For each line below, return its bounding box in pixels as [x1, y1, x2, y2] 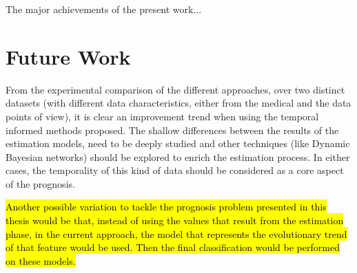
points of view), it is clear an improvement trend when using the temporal [6, 109, 319, 123]
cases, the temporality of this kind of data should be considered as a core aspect [6, 163, 344, 177]
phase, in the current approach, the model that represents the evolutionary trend [6, 226, 347, 241]
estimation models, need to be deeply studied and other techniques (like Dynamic [6, 136, 350, 151]
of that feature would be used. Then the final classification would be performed [6, 240, 340, 254]
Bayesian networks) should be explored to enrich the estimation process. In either [6, 149, 350, 164]
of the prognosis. [6, 176, 75, 190]
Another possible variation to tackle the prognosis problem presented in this [6, 199, 327, 214]
